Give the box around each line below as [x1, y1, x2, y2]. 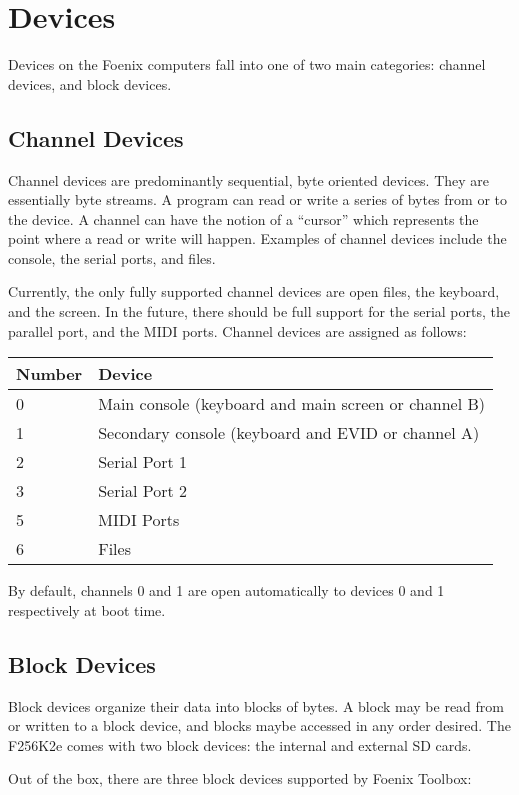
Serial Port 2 [98, 479, 187, 503]
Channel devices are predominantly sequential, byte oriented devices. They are [8, 169, 490, 190]
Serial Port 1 [98, 450, 187, 474]
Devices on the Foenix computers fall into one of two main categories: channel [8, 54, 486, 75]
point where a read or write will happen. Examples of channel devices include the [8, 228, 507, 249]
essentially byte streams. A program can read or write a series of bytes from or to [8, 189, 507, 210]
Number [16, 362, 83, 386]
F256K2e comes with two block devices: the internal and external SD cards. [8, 734, 472, 755]
